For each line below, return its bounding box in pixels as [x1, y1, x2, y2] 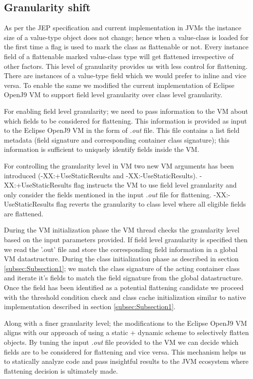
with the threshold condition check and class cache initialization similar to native [4, 292, 246, 302]
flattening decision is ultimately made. [4, 365, 118, 376]
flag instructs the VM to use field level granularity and [74, 180, 237, 190]
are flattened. [4, 208, 43, 218]
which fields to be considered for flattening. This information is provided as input [4, 115, 247, 126]
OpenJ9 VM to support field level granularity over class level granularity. [4, 89, 222, 100]
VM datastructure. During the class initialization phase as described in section [4, 253, 239, 264]
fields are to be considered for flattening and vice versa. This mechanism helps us [4, 346, 246, 357]
